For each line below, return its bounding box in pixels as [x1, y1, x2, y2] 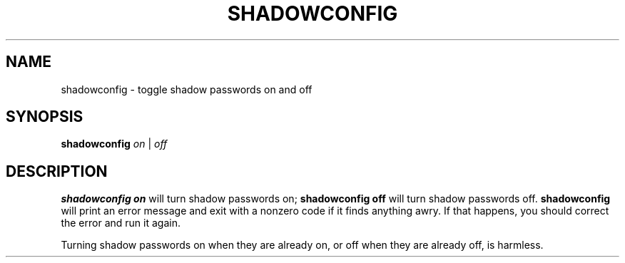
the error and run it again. [61, 217, 181, 230]
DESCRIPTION [6, 162, 108, 180]
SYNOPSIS [6, 108, 83, 126]
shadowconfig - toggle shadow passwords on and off [61, 83, 312, 96]
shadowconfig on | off [61, 138, 168, 150]
